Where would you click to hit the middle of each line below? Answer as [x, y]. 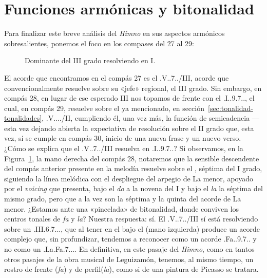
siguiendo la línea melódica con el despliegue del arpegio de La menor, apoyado [129, 178]
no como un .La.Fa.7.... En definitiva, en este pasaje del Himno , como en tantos [129, 249]
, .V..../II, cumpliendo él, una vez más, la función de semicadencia [146, 118]
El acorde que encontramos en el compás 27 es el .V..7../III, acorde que [117, 77]
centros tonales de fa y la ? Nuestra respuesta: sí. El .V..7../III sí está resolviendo [131, 219]
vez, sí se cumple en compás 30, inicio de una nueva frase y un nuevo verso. [123, 138]
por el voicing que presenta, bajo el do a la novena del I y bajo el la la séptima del [133, 188]
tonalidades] [23, 118]
